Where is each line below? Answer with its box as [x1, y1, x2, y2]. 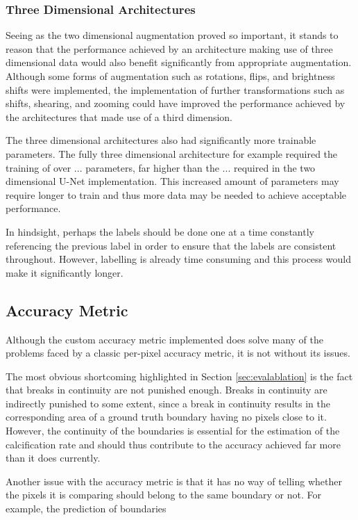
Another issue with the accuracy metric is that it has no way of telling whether [6, 473, 342, 488]
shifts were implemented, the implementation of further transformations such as [6, 82, 345, 97]
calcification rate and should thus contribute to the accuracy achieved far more [6, 437, 341, 451]
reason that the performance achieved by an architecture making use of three [6, 41, 333, 56]
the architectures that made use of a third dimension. [6, 109, 233, 124]
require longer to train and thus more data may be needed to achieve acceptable [6, 187, 347, 202]
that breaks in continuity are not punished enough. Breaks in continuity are [6, 382, 327, 397]
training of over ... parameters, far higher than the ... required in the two [6, 160, 316, 174]
